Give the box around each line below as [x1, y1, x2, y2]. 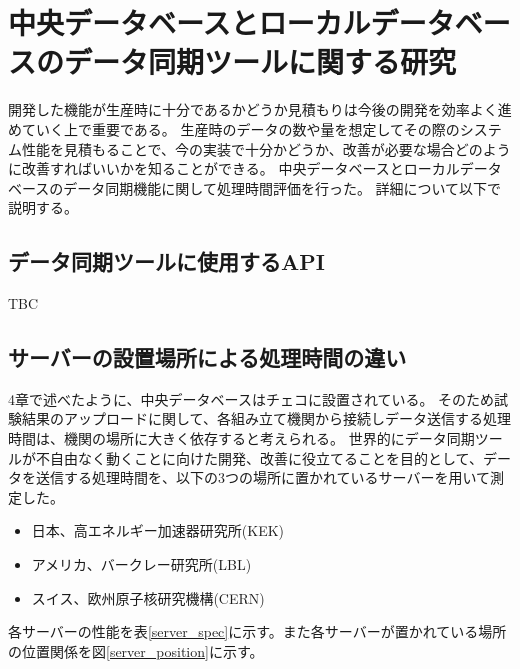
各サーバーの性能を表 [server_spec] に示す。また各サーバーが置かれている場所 [8, 621, 507, 642]
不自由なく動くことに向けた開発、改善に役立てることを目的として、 [35, 447, 483, 468]
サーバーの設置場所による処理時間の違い [8, 342, 407, 373]
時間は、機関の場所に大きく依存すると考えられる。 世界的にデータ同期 [8, 428, 475, 449]
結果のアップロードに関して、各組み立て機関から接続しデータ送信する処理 [21, 408, 511, 429]
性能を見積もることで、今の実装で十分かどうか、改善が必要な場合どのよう [21, 138, 511, 159]
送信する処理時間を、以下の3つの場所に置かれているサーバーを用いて [35, 467, 491, 488]
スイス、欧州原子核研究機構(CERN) [31, 587, 265, 608]
